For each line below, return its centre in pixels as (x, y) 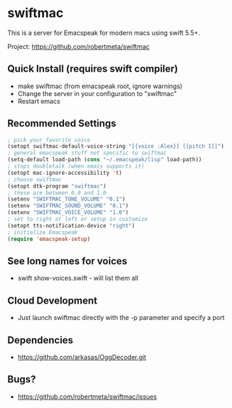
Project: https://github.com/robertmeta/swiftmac (79, 46)
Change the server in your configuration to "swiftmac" (97, 93)
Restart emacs (39, 101)
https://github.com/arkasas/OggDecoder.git (82, 357)
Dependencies (40, 340)
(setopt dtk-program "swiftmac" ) (57, 186)
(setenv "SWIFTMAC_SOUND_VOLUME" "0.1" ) (68, 206)
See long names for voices (68, 261)
